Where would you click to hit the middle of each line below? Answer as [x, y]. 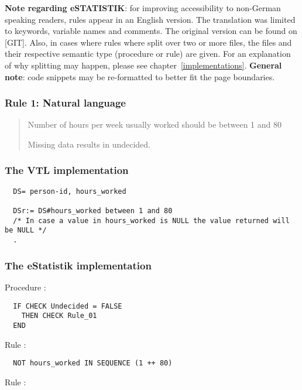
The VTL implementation [67, 170]
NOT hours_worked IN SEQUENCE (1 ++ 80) [93, 363]
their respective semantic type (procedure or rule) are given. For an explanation [148, 54]
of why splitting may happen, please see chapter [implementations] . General [143, 65]
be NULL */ [26, 230]
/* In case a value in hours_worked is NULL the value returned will [151, 220]
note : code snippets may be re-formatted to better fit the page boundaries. [140, 76]
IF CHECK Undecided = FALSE [68, 306]
